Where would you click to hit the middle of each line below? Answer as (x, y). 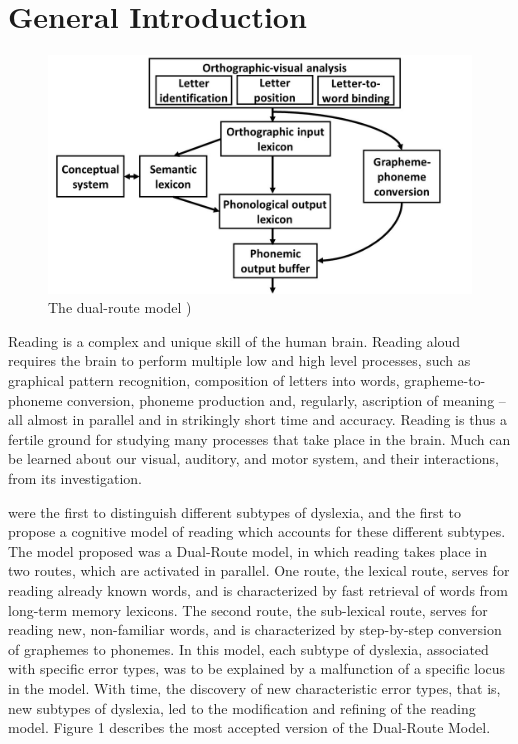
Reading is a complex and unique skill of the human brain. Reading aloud (234, 340)
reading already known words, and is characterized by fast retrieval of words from (258, 589)
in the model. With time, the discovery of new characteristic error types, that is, (254, 687)
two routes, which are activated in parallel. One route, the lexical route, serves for (259, 570)
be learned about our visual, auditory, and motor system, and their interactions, (253, 458)
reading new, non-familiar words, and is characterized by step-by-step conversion (255, 629)
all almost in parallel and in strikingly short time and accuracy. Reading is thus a (257, 419)
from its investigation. (75, 477)
